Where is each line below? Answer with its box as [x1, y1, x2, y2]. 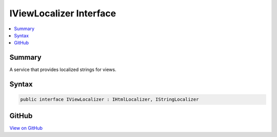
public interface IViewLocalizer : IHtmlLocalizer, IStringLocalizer [20, 97, 199, 102]
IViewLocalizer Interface [9, 8, 116, 19]
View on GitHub [9, 125, 43, 131]
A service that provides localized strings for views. [9, 66, 116, 73]
